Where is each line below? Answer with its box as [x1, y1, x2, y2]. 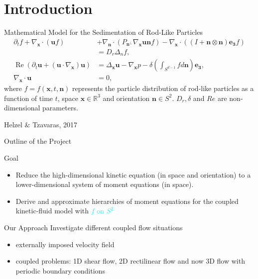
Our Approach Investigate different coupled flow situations [4, 222, 183, 233]
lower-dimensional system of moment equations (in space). [15, 179, 194, 189]
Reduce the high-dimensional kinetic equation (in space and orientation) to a [15, 169, 251, 180]
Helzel [4, 119, 22, 129]
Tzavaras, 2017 [32, 119, 78, 129]
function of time [4, 93, 53, 103]
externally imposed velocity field [15, 239, 115, 249]
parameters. [42, 102, 78, 113]
